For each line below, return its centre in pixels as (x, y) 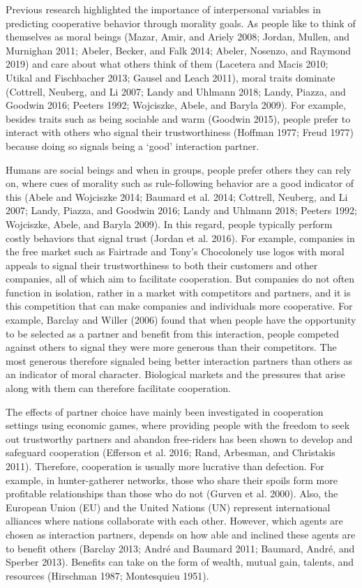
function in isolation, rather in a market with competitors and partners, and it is (178, 292)
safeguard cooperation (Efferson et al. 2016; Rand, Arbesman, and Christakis (171, 452)
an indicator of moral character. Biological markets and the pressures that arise (175, 374)
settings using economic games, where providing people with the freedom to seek (178, 425)
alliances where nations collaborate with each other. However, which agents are (174, 521)
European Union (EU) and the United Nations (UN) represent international (168, 507)
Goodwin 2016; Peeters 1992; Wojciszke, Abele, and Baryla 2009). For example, (176, 105)
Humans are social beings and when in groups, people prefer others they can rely (179, 169)
